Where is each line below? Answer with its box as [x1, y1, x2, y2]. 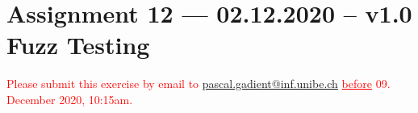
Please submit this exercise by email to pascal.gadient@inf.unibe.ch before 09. [6, 75, 391, 92]
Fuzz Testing [6, 28, 150, 61]
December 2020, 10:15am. [6, 90, 133, 107]
